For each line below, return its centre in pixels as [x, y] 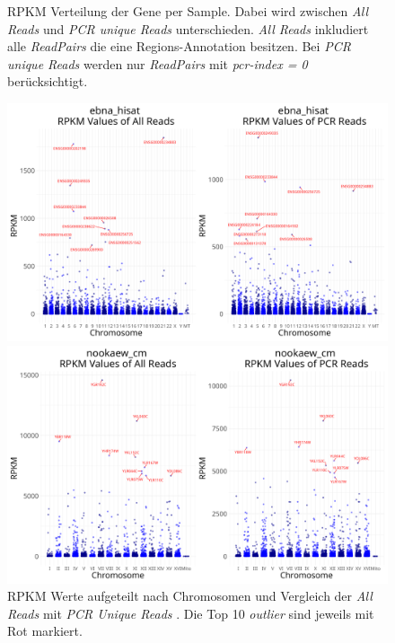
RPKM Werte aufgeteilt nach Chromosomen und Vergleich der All [190, 596]
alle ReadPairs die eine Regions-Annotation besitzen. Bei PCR [179, 46]
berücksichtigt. [48, 81]
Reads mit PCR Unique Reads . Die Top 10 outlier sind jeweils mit [191, 613]
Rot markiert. [45, 631]
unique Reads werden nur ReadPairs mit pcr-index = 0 [158, 63]
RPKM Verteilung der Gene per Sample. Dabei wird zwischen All [188, 11]
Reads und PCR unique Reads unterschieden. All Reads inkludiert [188, 28]
